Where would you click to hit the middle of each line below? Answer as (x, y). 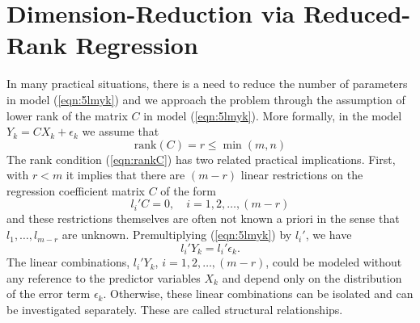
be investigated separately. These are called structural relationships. (175, 309)
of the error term (49, 294)
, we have (329, 235)
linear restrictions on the (302, 175)
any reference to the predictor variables (104, 277)
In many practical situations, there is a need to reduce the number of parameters (207, 84)
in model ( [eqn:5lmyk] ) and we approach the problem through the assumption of (206, 99)
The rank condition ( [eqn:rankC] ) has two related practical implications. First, (201, 159)
